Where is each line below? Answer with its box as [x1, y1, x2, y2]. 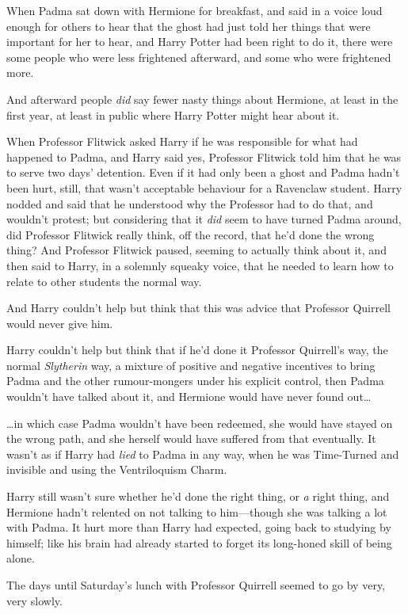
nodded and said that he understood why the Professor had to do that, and [6, 195, 373, 212]
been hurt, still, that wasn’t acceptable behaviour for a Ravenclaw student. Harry [6, 179, 402, 196]
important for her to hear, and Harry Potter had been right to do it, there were [6, 33, 393, 50]
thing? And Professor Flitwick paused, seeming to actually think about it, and [6, 242, 387, 258]
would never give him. [6, 315, 113, 331]
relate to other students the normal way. [6, 273, 202, 289]
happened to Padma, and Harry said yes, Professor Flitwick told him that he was [6, 148, 402, 165]
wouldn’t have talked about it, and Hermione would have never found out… [6, 388, 372, 405]
